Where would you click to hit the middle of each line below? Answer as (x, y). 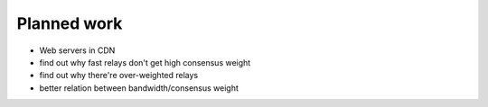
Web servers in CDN (77, 50)
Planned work (70, 23)
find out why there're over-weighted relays (119, 76)
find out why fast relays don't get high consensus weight (145, 62)
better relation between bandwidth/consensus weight (139, 88)
